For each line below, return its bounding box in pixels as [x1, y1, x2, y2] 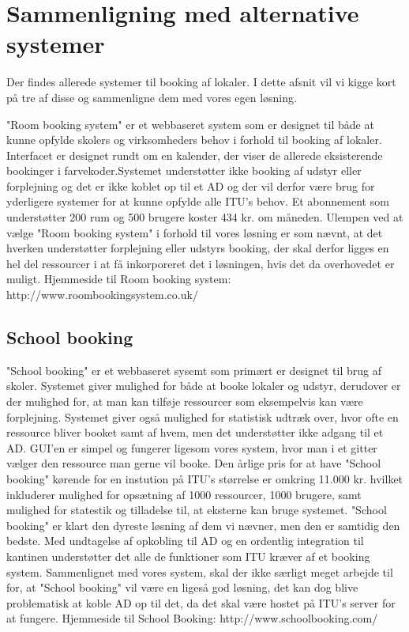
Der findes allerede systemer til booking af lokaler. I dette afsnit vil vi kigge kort [6, 74, 396, 90]
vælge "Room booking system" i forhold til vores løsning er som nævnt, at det [6, 224, 383, 240]
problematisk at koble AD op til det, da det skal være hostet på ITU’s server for [6, 594, 396, 611]
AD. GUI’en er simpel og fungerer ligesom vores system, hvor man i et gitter [6, 439, 377, 456]
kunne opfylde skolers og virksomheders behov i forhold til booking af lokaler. [6, 131, 382, 148]
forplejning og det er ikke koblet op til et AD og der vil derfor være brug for [6, 177, 375, 194]
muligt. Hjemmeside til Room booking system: [6, 271, 231, 287]
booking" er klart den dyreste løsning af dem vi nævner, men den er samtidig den [6, 517, 400, 533]
